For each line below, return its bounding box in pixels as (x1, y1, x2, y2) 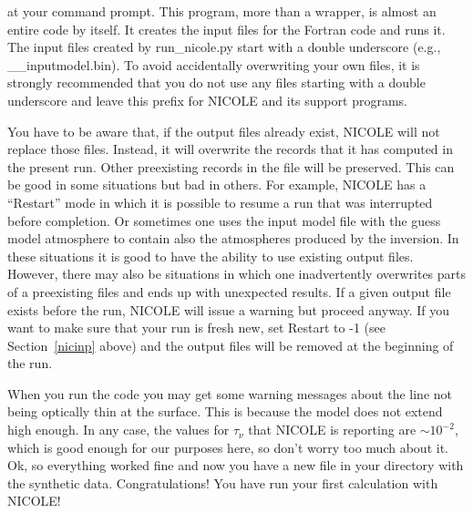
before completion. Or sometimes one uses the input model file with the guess (7, 210, 441, 230)
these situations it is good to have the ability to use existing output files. (7, 246, 414, 265)
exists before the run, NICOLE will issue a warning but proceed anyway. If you (7, 300, 450, 319)
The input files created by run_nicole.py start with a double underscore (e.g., (7, 37, 441, 56)
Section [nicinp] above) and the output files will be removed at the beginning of (7, 335, 454, 354)
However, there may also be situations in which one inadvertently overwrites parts (7, 264, 467, 283)
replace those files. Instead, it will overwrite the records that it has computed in (7, 139, 453, 159)
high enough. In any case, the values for (7, 420, 230, 439)
